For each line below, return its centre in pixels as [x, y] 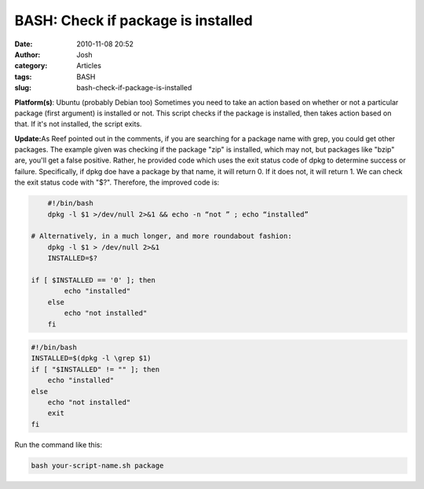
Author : [27, 54]
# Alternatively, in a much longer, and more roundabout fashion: [161, 236]
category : [31, 66]
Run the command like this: [58, 444]
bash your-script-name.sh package [97, 465]
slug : [23, 88]
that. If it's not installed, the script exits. [78, 124]
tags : [23, 77]
